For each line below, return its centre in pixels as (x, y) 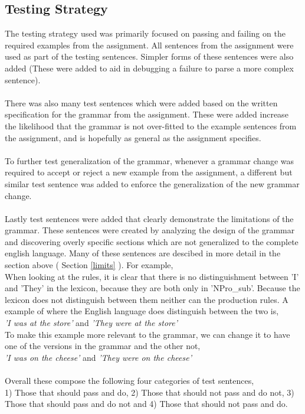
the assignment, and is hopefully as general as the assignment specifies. (133, 137)
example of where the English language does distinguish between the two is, (142, 311)
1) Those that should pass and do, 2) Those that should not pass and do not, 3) (150, 392)
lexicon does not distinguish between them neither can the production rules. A (147, 299)
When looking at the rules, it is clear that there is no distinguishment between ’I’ (152, 276)
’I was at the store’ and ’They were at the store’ (91, 323)
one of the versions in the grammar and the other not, (103, 346)
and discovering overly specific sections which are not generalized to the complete (152, 241)
